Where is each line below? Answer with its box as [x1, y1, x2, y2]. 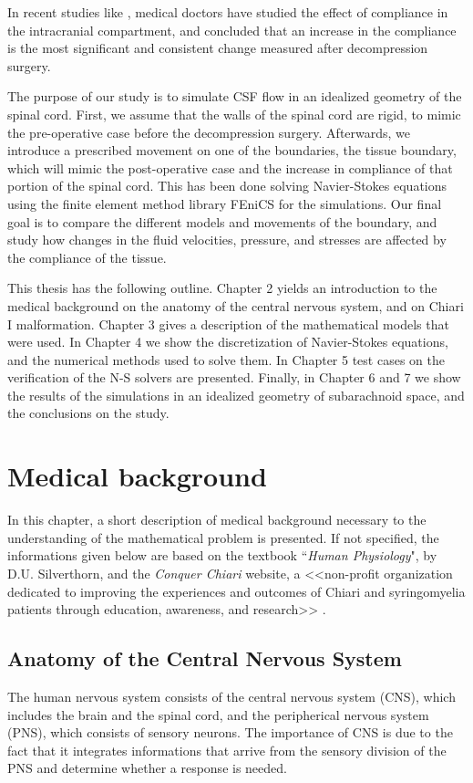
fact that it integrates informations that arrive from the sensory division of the [7, 740, 447, 759]
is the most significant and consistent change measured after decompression [7, 38, 428, 57]
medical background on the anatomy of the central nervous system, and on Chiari [7, 296, 464, 315]
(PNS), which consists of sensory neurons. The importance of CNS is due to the [7, 723, 453, 742]
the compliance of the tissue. [7, 247, 167, 266]
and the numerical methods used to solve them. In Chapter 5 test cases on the [7, 350, 445, 369]
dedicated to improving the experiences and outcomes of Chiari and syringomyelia [7, 581, 466, 600]
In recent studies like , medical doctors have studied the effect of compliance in [7, 3, 448, 21]
